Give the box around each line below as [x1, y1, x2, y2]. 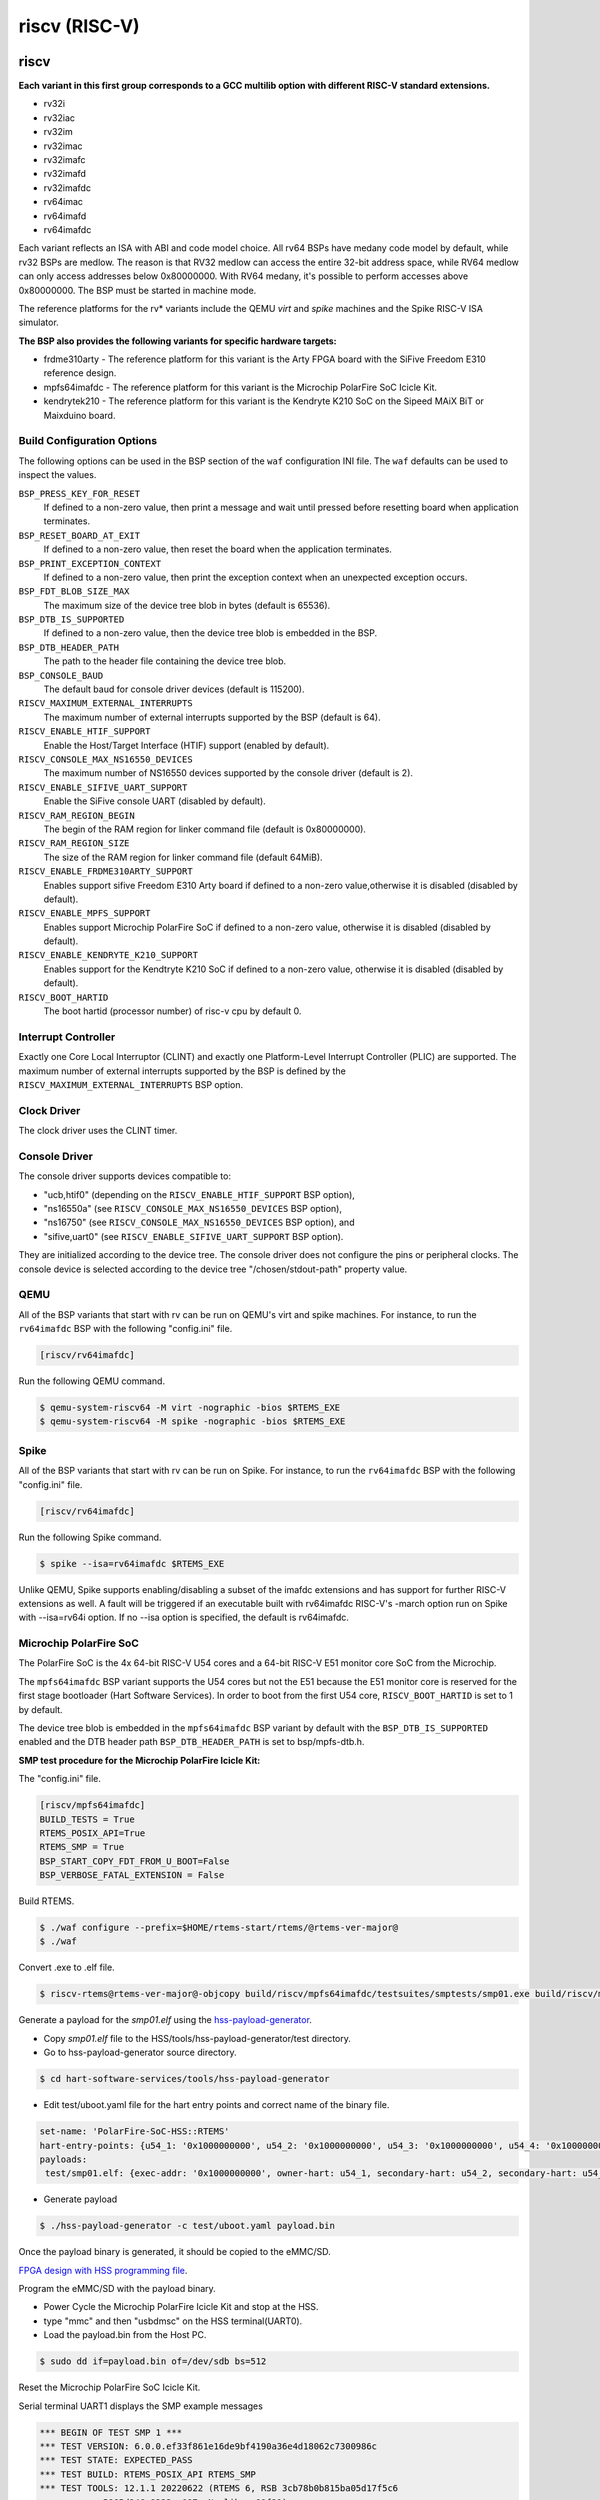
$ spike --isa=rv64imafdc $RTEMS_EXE [39, 1558, 225, 1569]
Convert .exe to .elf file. [18, 1961, 115, 1974]
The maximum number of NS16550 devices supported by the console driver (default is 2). [43, 767, 414, 779]
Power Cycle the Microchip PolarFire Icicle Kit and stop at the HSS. [43, 2301, 319, 2313]
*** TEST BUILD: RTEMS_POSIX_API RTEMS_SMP [39, 2468, 257, 2480]
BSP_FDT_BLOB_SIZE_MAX [18, 586, 130, 597]
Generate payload [43, 2193, 118, 2205]
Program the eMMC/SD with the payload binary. [18, 2283, 217, 2295]
